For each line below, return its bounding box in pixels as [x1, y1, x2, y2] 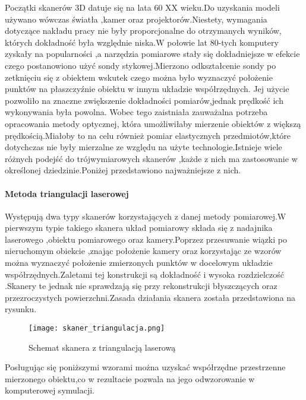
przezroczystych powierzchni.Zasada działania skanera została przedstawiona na [5, 291, 296, 303]
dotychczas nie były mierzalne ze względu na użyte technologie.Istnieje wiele [5, 141, 282, 153]
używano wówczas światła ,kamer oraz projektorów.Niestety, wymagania [5, 12, 267, 25]
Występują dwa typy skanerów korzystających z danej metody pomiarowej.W [5, 209, 286, 222]
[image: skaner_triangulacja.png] [29, 324, 165, 333]
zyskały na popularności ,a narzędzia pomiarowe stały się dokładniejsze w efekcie [5, 47, 300, 60]
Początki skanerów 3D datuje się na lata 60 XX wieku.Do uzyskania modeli [5, 1, 280, 13]
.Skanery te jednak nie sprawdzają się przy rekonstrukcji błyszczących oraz [5, 280, 277, 292]
